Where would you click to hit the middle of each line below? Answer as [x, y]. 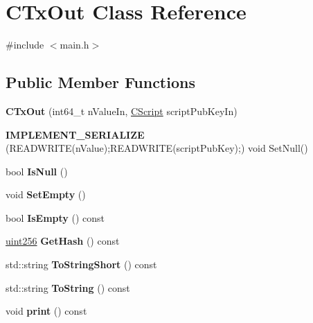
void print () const [46, 311]
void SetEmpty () [46, 194]
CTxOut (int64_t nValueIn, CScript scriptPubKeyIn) [122, 111]
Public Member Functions [100, 82]
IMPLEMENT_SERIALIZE [75, 134]
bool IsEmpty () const [55, 217]
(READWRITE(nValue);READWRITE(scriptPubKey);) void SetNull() [157, 148]
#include [25, 45]
